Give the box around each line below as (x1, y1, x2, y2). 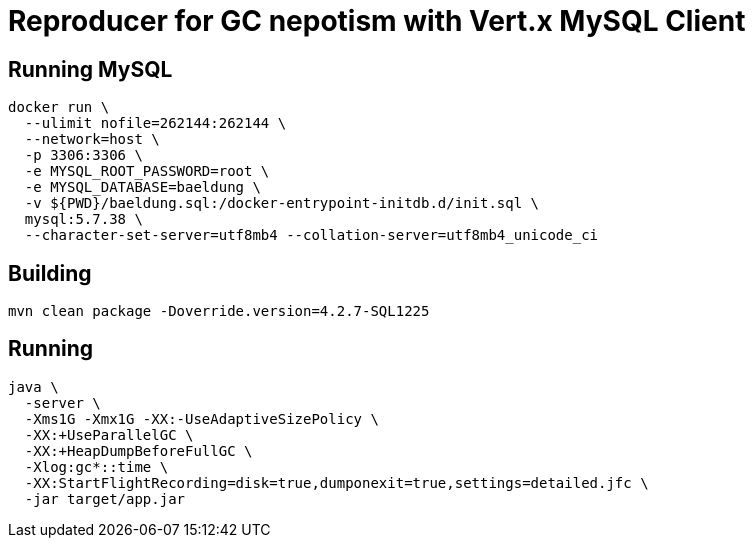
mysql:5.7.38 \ (24, 211, 143, 228)
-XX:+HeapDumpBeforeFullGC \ (24, 442, 253, 459)
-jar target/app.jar (24, 490, 186, 507)
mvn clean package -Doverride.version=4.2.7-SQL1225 (8, 303, 430, 320)
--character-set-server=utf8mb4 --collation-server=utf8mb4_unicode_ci (24, 227, 599, 244)
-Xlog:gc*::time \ (24, 458, 169, 475)
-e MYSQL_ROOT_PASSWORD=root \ (24, 163, 270, 180)
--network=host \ (24, 131, 160, 148)
